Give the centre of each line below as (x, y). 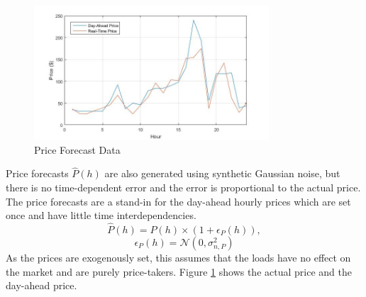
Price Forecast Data (77, 149)
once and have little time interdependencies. (101, 215)
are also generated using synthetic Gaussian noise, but (222, 173)
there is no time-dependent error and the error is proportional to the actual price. (183, 187)
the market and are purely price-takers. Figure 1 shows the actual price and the (179, 271)
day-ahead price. (41, 285)
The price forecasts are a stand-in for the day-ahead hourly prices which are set (178, 201)
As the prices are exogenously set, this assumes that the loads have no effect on (178, 257)
